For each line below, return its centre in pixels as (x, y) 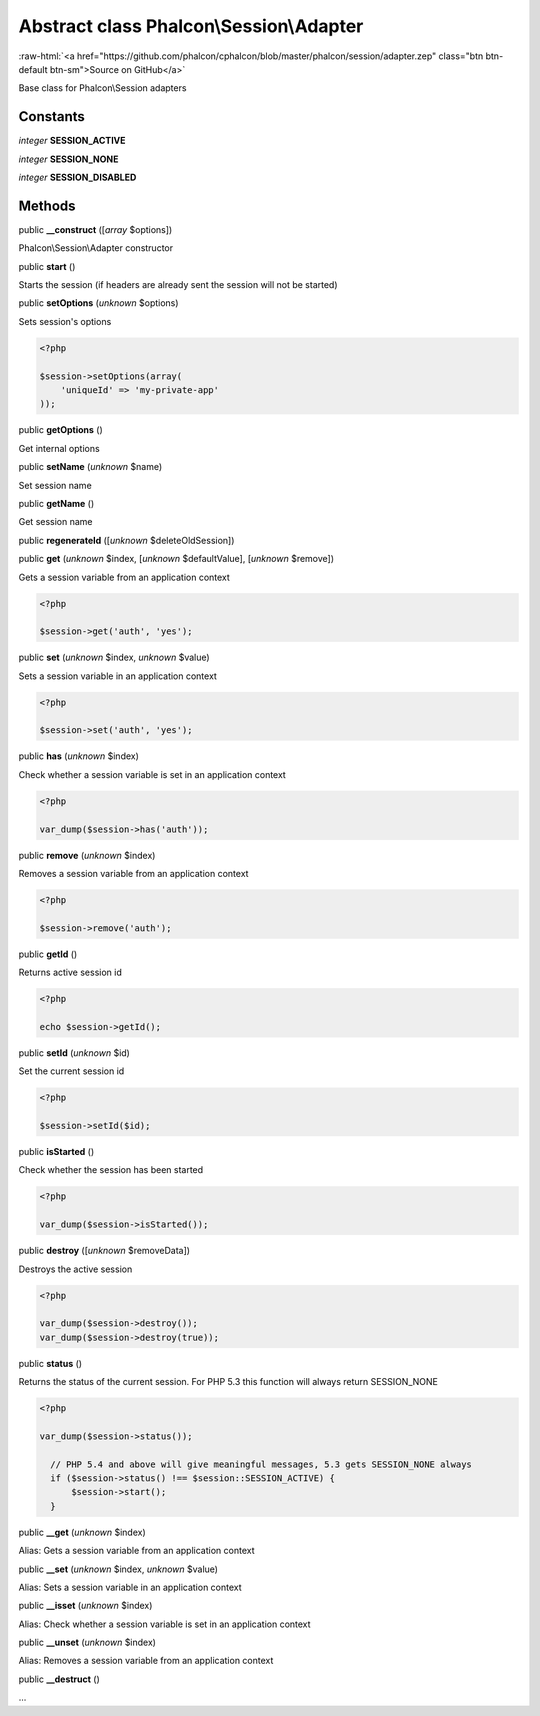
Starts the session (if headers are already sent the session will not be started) (178, 285)
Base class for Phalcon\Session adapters (102, 88)
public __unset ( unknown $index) (87, 1642)
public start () (47, 266)
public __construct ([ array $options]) (95, 229)
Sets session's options (65, 321)
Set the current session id (71, 1071)
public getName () (56, 503)
